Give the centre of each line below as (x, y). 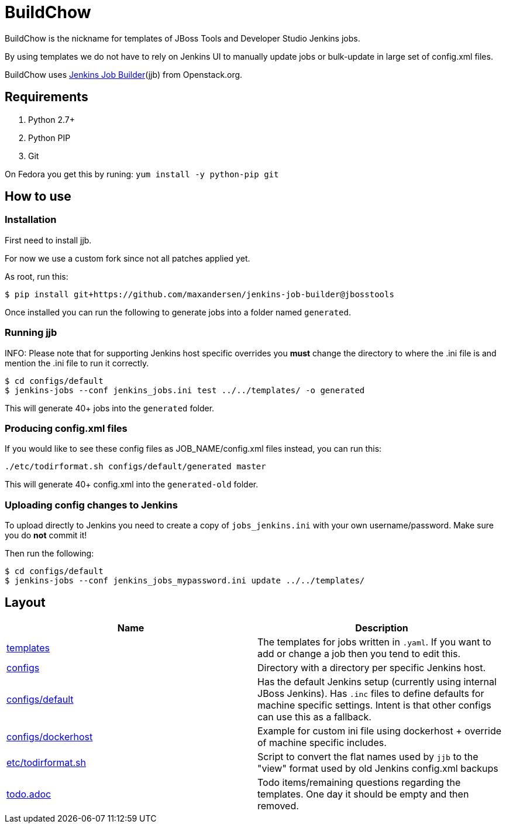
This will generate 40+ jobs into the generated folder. (110, 408)
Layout (25, 603)
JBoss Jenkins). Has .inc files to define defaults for (371, 693)
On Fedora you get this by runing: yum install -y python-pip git (142, 174)
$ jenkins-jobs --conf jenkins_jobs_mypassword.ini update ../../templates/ (185, 581)
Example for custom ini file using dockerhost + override (380, 731)
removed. (278, 805)
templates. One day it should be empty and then (363, 794)
